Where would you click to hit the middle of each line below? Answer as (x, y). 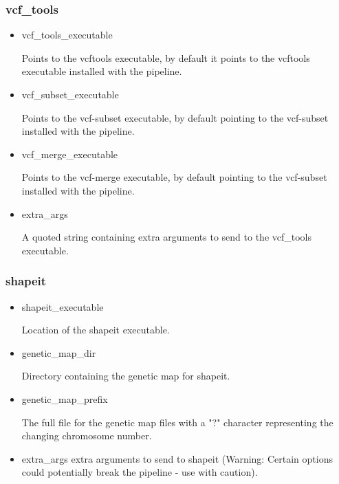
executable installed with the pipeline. (102, 71)
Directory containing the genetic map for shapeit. (126, 376)
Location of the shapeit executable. (96, 330)
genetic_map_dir (59, 352)
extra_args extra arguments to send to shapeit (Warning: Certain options (177, 458)
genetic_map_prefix (65, 398)
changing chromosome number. (87, 436)
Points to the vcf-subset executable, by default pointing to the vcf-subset (175, 117)
